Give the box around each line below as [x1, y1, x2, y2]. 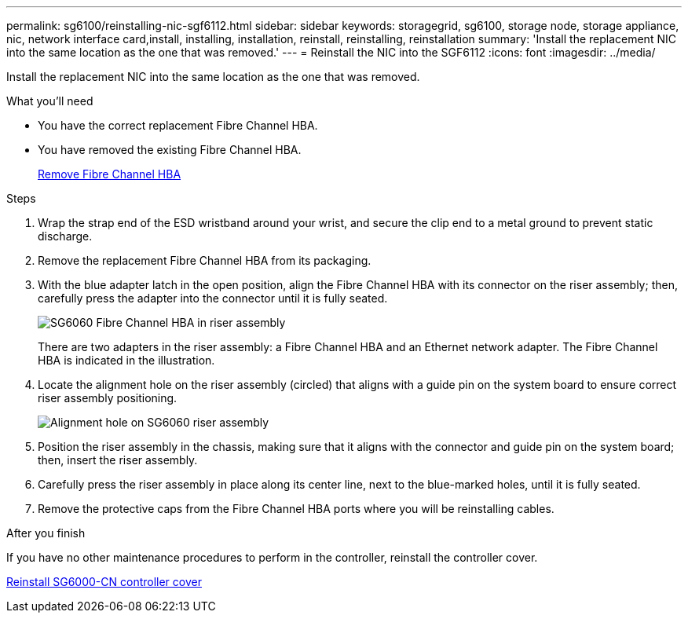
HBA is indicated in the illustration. [38, 353, 215, 367]
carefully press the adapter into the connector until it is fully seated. [38, 291, 388, 305]
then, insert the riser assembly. [38, 453, 198, 467]
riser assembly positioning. [38, 391, 177, 405]
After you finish [6, 526, 86, 540]
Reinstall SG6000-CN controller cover [6, 575, 202, 588]
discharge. [38, 229, 93, 243]
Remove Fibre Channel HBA [38, 167, 181, 181]
